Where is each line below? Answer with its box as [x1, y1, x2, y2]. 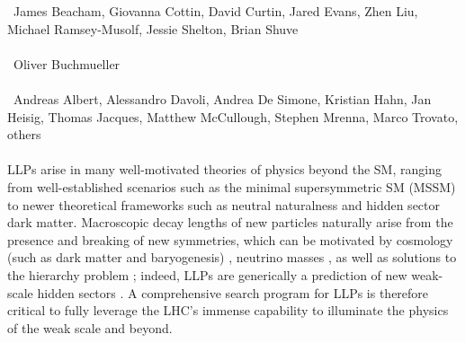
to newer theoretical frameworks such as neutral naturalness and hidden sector [7, 195, 440, 214]
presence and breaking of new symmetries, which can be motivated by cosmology [7, 230, 453, 249]
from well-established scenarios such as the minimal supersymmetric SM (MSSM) [7, 177, 456, 196]
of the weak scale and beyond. [7, 318, 173, 337]
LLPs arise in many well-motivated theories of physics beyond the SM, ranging [7, 160, 442, 179]
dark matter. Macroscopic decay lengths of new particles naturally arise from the [7, 213, 453, 232]
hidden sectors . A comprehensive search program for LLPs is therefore [37, 283, 429, 302]
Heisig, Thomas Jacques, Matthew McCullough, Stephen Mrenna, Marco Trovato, [7, 107, 459, 126]
